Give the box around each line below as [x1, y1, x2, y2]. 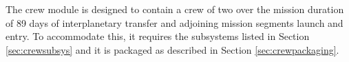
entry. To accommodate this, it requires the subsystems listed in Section [6, 29, 310, 43]
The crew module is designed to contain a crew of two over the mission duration [6, 2, 344, 16]
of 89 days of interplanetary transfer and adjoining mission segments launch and [6, 15, 343, 30]
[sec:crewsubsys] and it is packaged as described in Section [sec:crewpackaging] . [6, 42, 339, 56]
